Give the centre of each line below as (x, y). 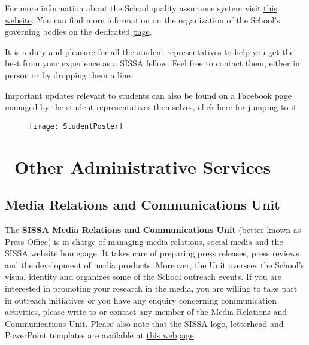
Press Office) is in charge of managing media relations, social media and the (144, 241)
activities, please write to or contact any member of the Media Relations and (146, 312)
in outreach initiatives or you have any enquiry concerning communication (141, 300)
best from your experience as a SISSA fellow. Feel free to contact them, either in (152, 63)
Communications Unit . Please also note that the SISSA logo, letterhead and (144, 323)
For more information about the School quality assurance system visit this (141, 8)
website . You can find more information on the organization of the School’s (143, 19)
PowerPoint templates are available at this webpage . (101, 335)
